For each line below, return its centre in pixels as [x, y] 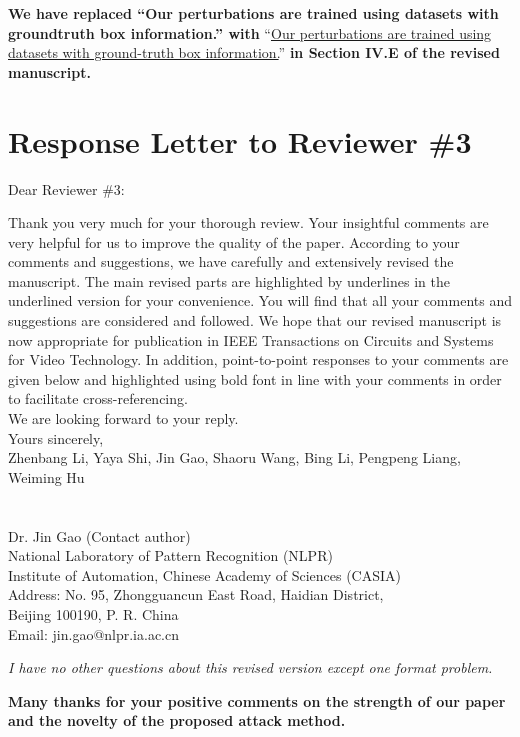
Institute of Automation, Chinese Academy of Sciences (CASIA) [204, 574]
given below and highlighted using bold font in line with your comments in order [255, 378]
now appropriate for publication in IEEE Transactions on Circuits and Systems [251, 339]
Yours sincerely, [56, 437]
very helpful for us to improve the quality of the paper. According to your [234, 241]
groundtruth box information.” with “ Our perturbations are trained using [250, 32]
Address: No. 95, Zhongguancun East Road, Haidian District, [196, 594]
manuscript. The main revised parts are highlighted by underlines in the [229, 280]
